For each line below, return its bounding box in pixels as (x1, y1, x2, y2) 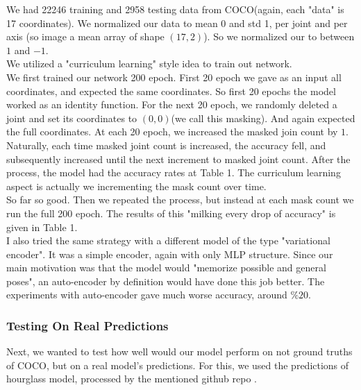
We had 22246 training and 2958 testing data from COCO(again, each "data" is (6, 2, 344, 16)
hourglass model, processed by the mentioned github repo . (6, 371, 257, 386)
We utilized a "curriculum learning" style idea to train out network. (6, 56, 292, 71)
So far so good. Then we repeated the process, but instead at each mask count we (6, 192, 354, 207)
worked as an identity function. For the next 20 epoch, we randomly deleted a (6, 97, 337, 112)
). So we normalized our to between (203, 29, 355, 44)
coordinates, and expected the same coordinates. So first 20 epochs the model (6, 83, 336, 98)
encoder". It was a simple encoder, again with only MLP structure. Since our (6, 246, 333, 261)
